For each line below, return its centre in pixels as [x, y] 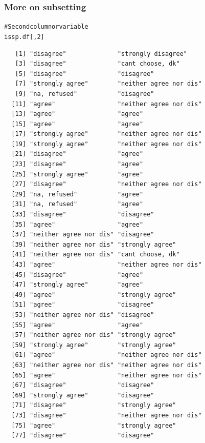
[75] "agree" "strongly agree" [94, 425]
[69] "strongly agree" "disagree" [83, 395]
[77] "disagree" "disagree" [83, 436]
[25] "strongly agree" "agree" [77, 174]
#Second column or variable [46, 27]
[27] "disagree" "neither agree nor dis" [107, 184]
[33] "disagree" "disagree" [83, 215]
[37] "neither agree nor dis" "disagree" [83, 235]
